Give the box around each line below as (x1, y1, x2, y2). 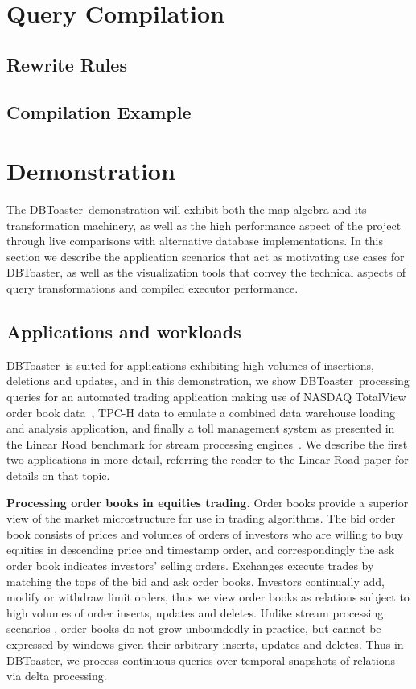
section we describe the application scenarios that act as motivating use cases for (6, 248, 405, 265)
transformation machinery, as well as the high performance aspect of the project (6, 216, 402, 233)
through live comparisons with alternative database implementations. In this (6, 232, 383, 249)
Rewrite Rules (6, 51, 127, 76)
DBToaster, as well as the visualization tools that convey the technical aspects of (6, 264, 406, 281)
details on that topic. (6, 466, 110, 483)
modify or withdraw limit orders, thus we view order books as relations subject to (6, 589, 410, 605)
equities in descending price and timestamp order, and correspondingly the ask (6, 541, 395, 558)
